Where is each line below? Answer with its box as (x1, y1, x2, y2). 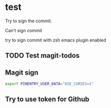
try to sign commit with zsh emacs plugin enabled (5, 37, 107, 43)
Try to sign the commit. (5, 18, 52, 24)
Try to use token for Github (5, 95, 90, 104)
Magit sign (5, 68, 38, 77)
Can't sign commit (5, 27, 42, 33)
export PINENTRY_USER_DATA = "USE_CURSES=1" (5, 81, 94, 87)
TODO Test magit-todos (5, 52, 80, 60)
